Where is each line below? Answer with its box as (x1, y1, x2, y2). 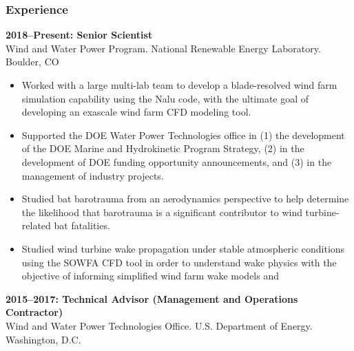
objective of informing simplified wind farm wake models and (21, 268, 279, 283)
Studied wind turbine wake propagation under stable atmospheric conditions (21, 241, 345, 255)
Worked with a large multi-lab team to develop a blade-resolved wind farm (21, 78, 337, 92)
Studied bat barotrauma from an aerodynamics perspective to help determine (21, 191, 349, 206)
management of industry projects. (21, 168, 164, 182)
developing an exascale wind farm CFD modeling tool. (21, 105, 251, 119)
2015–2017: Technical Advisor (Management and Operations (6, 291, 298, 306)
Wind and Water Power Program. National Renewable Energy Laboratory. (6, 41, 321, 55)
